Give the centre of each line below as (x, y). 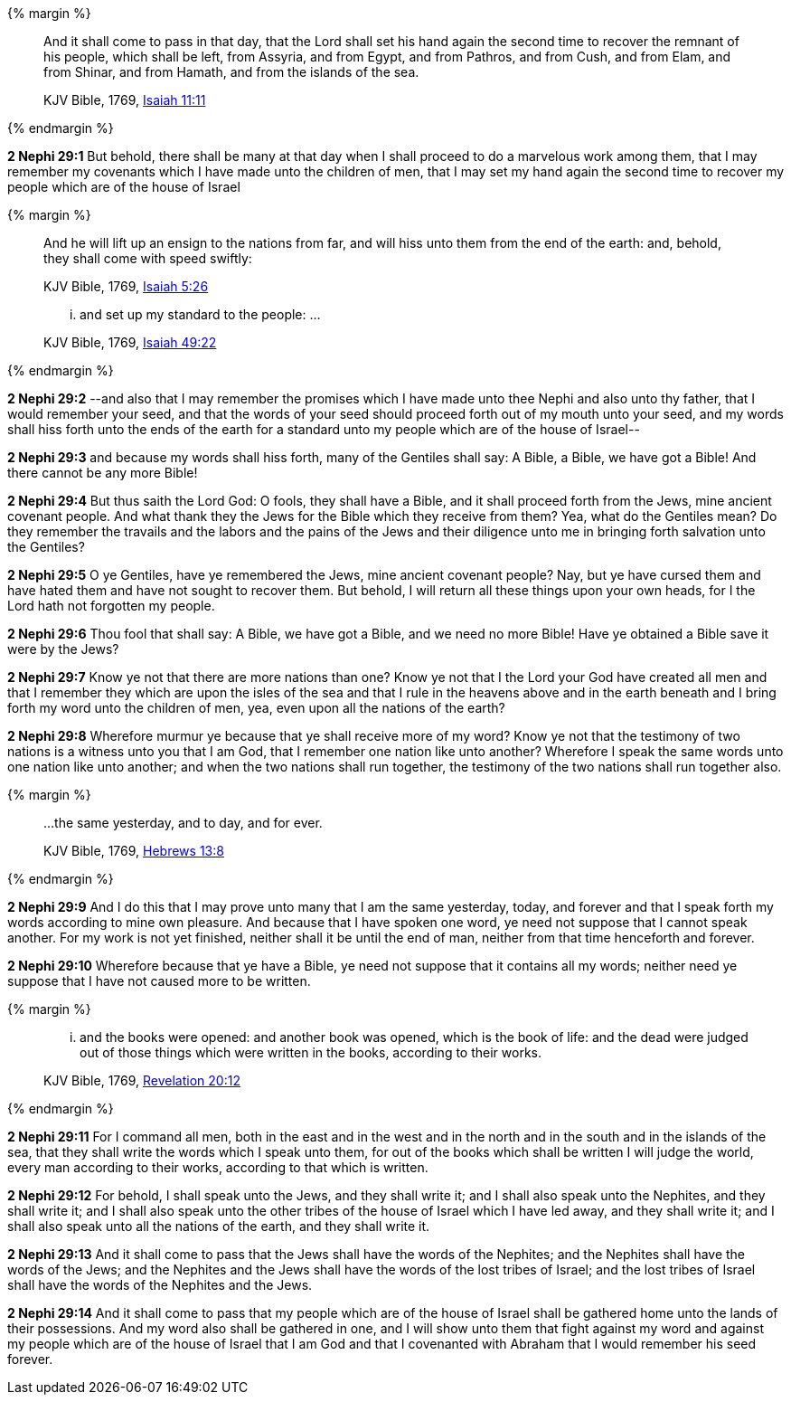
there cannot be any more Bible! (103, 473)
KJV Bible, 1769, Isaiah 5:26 (126, 286)
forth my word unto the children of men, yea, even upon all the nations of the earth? (256, 708)
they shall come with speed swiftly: (148, 258)
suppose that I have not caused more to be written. (159, 981)
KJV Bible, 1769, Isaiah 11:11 (125, 100)
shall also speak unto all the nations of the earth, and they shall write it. (219, 1226)
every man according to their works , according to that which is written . (218, 1167)
